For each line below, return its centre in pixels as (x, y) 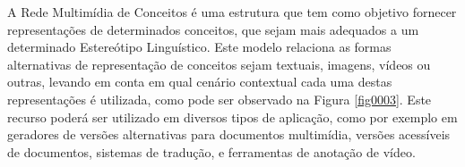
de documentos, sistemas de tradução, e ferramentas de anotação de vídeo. (211, 151)
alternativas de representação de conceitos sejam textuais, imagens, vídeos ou (219, 64)
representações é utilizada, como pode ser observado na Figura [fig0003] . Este (220, 99)
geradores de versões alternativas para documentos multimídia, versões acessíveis (229, 134)
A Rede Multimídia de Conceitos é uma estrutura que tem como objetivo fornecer (232, 12)
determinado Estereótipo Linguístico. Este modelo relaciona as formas (199, 47)
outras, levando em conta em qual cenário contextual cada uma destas (200, 82)
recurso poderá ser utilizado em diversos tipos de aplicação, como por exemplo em (232, 117)
